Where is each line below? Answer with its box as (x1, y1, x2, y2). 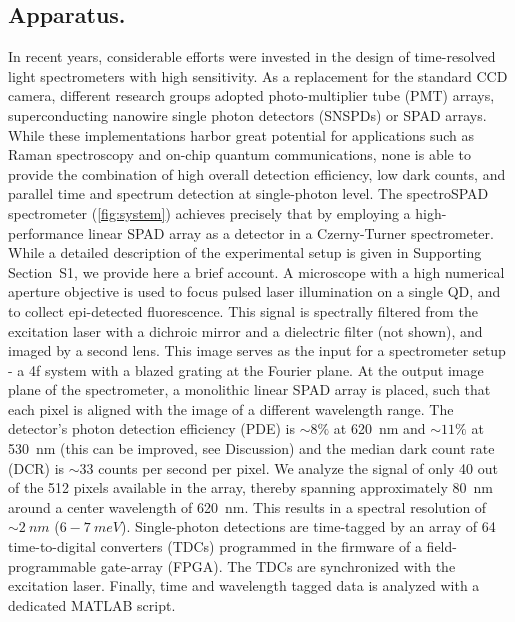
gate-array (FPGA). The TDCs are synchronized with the (100, 555, 456, 576)
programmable (8, 555, 96, 576)
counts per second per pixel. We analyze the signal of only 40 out (98, 457, 498, 478)
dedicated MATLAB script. (8, 594, 176, 615)
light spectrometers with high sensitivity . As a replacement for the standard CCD (8, 65, 508, 86)
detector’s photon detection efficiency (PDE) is (8, 418, 295, 439)
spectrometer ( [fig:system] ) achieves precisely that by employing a (8, 202, 411, 223)
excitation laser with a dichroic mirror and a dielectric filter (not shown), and (8, 320, 483, 341)
